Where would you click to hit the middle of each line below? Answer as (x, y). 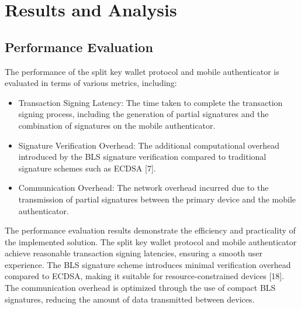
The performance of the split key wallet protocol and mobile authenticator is (142, 71)
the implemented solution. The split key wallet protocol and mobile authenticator (151, 241)
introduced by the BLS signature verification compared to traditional (142, 157)
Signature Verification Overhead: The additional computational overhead (149, 145)
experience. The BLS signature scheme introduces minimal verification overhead (148, 264)
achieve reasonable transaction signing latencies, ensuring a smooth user (134, 253)
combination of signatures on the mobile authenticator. (117, 125)
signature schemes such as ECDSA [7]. (87, 168)
